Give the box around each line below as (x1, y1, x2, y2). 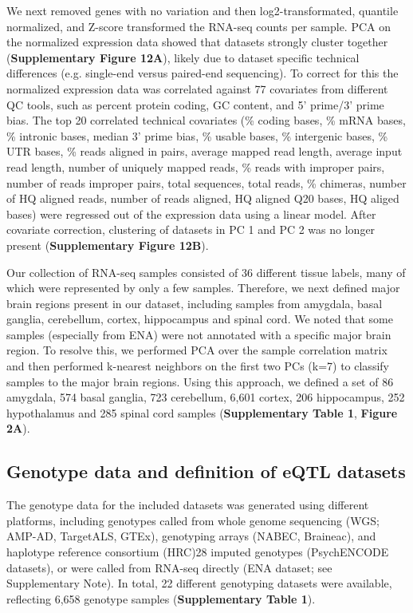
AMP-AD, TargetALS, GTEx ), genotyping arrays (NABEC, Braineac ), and (6, 528, 376, 544)
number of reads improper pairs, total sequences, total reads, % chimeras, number (6, 174, 407, 191)
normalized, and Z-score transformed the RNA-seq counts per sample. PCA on (6, 18, 391, 34)
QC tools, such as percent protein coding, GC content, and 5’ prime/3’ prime (6, 96, 384, 113)
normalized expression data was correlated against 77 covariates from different (6, 80, 388, 97)
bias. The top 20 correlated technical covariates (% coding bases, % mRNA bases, (6, 112, 406, 129)
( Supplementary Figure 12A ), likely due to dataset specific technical (6, 49, 360, 65)
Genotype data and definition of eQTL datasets (6, 459, 406, 484)
